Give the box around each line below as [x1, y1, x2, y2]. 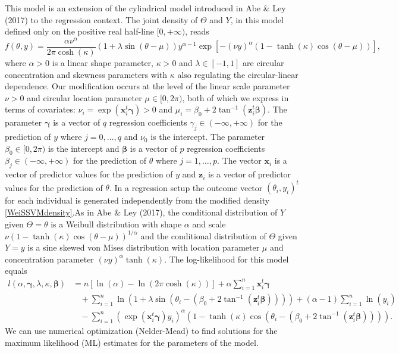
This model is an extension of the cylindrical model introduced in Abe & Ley [5, 2, 286, 14]
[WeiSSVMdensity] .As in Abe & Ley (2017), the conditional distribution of [5, 205, 278, 218]
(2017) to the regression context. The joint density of [5, 13, 198, 26]
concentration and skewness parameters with [5, 68, 168, 80]
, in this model [230, 13, 284, 26]
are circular [243, 56, 284, 68]
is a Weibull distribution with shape [51, 217, 182, 230]
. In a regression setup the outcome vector [109, 181, 263, 193]
